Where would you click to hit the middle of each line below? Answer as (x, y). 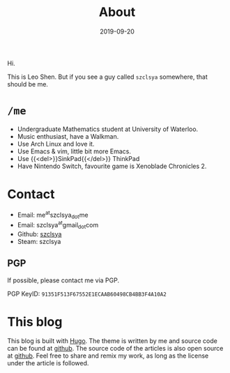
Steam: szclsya (39, 241)
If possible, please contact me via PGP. (63, 280)
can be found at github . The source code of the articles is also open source (115, 349)
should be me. (28, 84)
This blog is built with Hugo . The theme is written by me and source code (112, 341)
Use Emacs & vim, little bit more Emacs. (74, 151)
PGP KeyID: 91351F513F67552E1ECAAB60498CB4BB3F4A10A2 (87, 294)
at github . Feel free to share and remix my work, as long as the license (108, 356)
